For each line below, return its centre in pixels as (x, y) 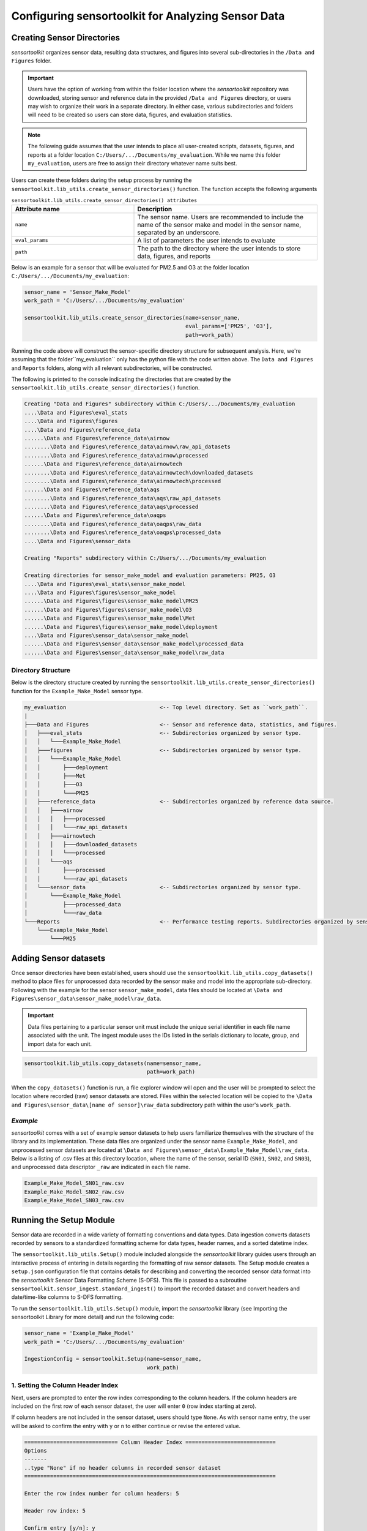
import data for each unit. (60, 1044)
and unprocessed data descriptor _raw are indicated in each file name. (101, 1167)
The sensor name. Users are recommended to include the (221, 217)
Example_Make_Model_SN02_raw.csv (74, 1192)
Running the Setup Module (63, 1220)
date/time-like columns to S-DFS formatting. (67, 1297)
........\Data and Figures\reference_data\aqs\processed (111, 507)
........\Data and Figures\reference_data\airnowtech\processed (123, 481)
